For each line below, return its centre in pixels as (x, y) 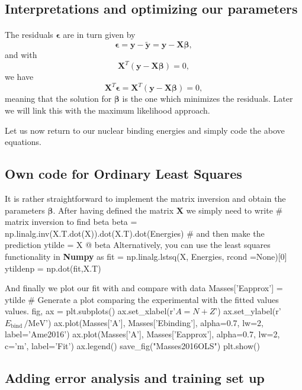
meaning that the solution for (58, 99)
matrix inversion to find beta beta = (71, 222)
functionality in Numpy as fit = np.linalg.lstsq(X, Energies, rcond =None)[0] (146, 256)
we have (19, 77)
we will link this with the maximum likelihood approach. (107, 110)
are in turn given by (99, 35)
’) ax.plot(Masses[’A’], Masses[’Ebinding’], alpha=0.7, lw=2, (155, 322)
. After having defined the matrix (113, 210)
